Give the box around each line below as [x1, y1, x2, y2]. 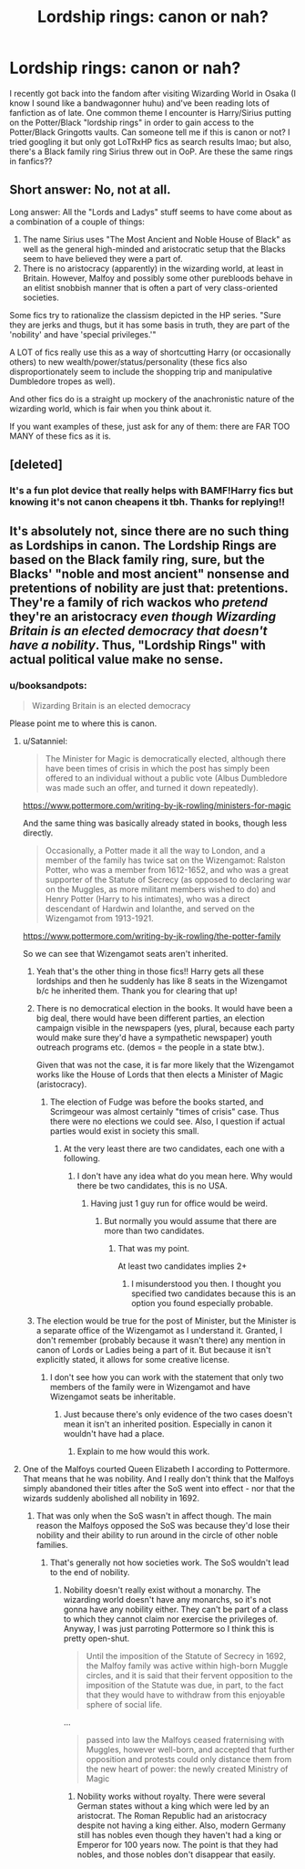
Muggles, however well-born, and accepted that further [86, 1744, 295, 1755]
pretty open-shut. [63, 1633, 130, 1644]
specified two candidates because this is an [131, 1288, 296, 1299]
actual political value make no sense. [9, 652, 224, 668]
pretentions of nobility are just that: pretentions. [9, 581, 289, 597]
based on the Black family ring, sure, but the [9, 552, 266, 567]
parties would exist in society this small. [49, 1125, 199, 1137]
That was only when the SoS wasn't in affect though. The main [36, 1510, 272, 1521]
